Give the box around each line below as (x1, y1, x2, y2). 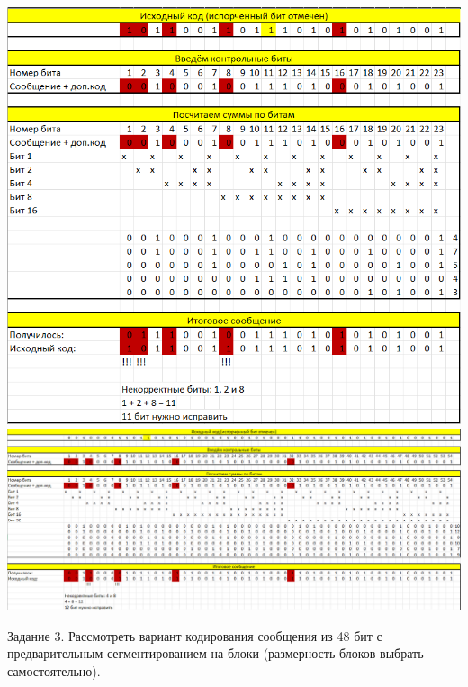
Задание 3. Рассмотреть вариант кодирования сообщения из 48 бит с (7, 626, 382, 645)
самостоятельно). (7, 661, 101, 680)
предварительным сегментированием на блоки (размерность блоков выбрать (7, 644, 424, 663)
